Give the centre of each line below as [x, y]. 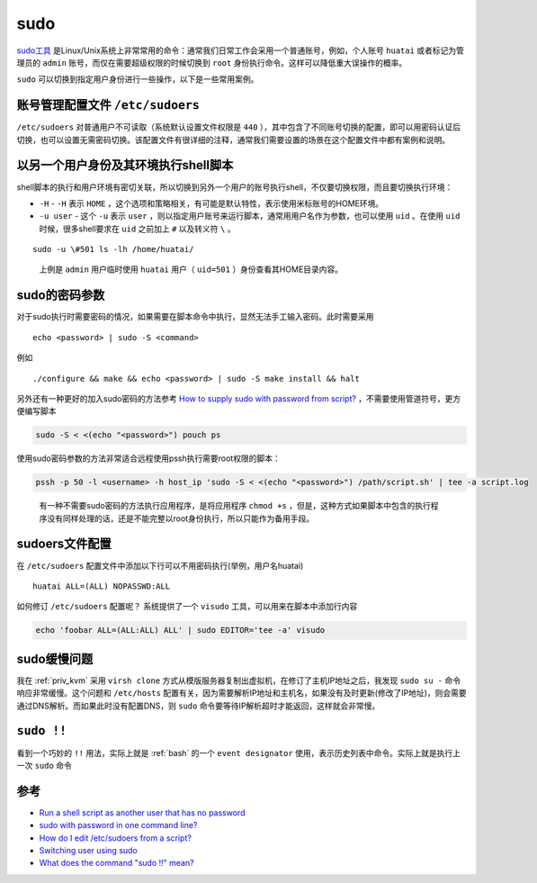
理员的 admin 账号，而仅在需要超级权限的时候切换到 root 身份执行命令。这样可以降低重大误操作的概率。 [212, 62]
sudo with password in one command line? [118, 825]
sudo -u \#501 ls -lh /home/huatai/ [113, 249]
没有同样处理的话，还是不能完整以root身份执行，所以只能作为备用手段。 [180, 518]
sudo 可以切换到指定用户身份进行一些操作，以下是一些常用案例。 [138, 79]
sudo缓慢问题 [55, 658]
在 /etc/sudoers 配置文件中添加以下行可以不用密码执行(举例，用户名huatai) [160, 565]
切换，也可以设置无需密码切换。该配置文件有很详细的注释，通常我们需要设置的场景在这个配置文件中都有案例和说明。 [233, 140]
